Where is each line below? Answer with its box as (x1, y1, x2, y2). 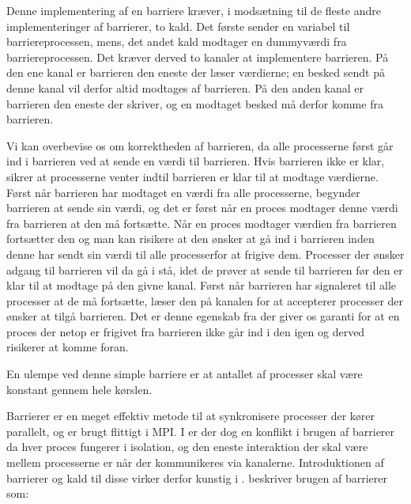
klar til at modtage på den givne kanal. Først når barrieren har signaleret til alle (6, 277, 397, 294)
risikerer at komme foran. (6, 339, 129, 355)
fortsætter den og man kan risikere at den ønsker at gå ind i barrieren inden (6, 230, 375, 247)
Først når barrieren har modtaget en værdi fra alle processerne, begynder (6, 184, 360, 200)
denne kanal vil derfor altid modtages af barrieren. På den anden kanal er (6, 79, 364, 96)
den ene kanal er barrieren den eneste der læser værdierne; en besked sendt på (6, 64, 385, 81)
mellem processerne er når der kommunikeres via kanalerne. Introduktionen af (6, 454, 384, 471)
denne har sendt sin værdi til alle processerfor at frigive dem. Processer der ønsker (6, 245, 405, 262)
